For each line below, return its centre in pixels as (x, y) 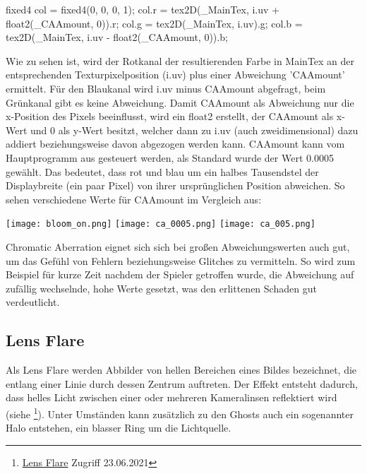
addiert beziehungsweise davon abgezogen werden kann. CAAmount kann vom (175, 144)
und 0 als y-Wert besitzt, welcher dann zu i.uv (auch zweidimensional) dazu (194, 130)
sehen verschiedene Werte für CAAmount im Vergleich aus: (134, 199)
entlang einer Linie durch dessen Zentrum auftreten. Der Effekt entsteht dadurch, (182, 383)
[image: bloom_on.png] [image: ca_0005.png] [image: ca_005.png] (161, 224)
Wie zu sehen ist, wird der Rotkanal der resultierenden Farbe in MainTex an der (180, 60)
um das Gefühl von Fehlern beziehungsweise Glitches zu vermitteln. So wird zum (181, 260)
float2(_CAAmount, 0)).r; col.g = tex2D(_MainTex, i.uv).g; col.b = (154, 23)
